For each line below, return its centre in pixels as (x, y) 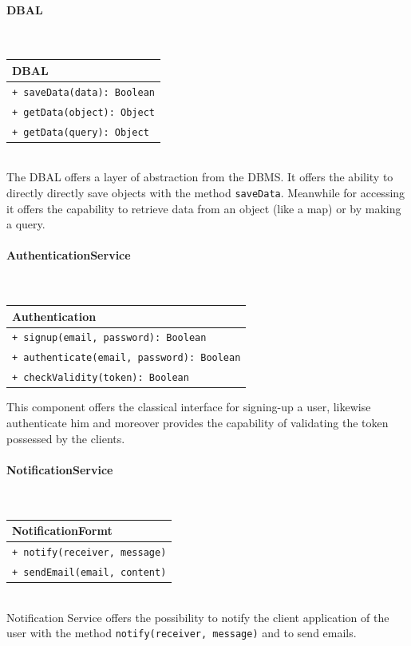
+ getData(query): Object (81, 132)
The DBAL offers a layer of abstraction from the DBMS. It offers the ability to (200, 177)
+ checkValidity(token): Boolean (101, 378)
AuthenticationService (69, 255)
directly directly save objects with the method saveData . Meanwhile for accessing (206, 192)
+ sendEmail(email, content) (89, 572)
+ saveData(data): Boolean (83, 92)
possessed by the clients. (66, 438)
